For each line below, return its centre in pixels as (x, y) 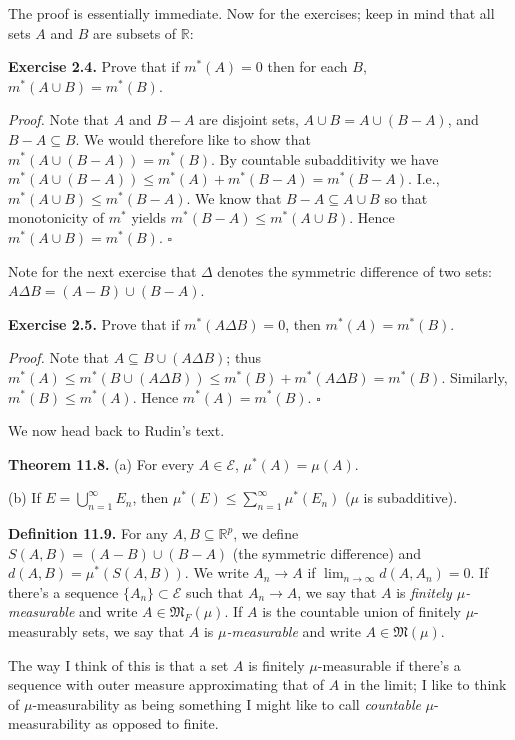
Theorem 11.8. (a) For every (101, 463)
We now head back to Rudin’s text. (116, 430)
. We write (216, 572)
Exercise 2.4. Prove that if (94, 66)
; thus (244, 357)
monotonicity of (56, 217)
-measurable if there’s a (389, 664)
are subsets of (135, 32)
